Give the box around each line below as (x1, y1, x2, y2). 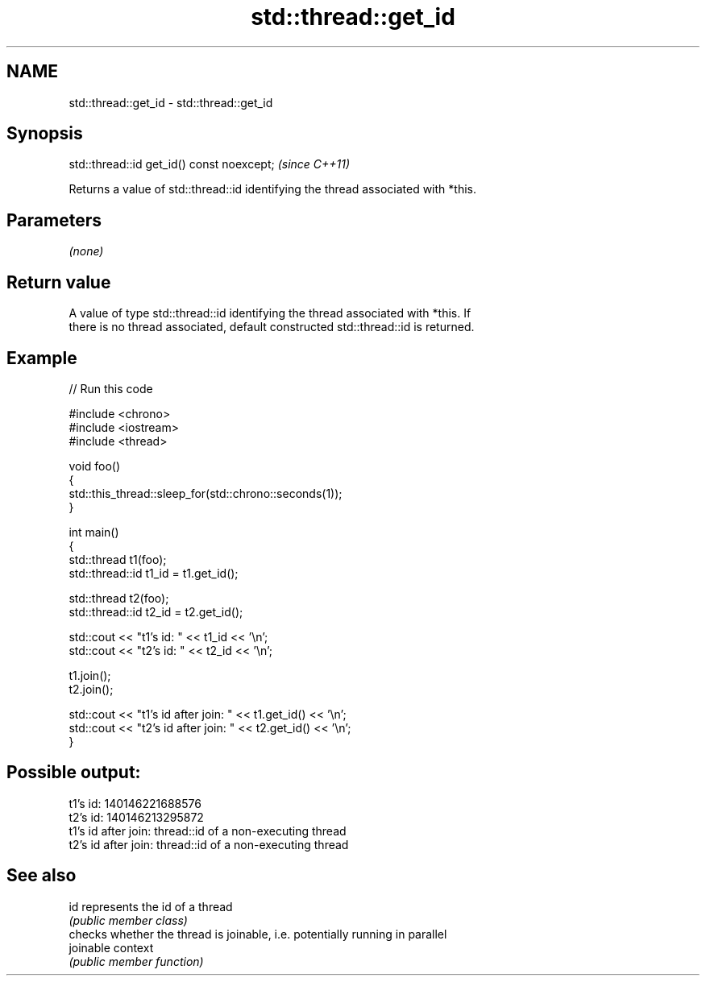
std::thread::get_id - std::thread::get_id (69, 95, 273, 110)
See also (6, 865, 77, 886)
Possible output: (6, 762, 141, 783)
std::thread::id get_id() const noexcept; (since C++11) (69, 157, 351, 172)
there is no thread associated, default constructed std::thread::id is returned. (69, 320, 475, 334)
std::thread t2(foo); (69, 590, 169, 605)
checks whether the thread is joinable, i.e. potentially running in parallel (69, 926, 447, 941)
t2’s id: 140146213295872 (69, 810, 204, 824)
